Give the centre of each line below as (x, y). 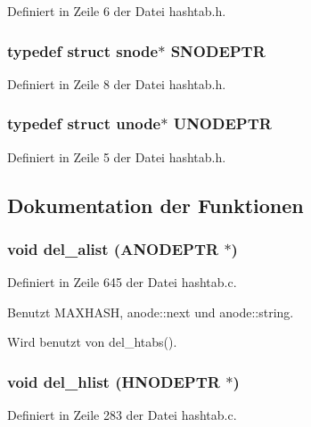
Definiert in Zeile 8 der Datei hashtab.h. (117, 83)
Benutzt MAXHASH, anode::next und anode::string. (151, 312)
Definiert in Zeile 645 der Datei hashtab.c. (122, 282)
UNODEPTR (222, 123)
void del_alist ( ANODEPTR (113, 248)
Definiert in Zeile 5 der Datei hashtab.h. (117, 156)
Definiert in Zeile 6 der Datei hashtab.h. (117, 11)
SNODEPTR (218, 50)
